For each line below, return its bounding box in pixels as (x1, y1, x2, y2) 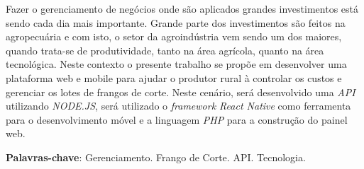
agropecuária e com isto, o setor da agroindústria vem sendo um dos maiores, (6, 29, 342, 44)
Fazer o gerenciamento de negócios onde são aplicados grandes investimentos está (6, 1, 358, 16)
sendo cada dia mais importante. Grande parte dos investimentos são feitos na (6, 15, 346, 30)
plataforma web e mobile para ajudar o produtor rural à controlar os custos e (6, 70, 342, 85)
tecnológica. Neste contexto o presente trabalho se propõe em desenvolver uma (6, 57, 347, 71)
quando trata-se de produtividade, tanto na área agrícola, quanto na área (6, 42, 324, 57)
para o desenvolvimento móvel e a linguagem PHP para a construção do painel (6, 112, 348, 127)
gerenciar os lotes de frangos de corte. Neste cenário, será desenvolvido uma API (6, 84, 355, 99)
